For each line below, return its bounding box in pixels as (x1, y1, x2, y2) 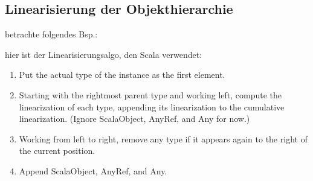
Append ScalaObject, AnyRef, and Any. (19, 164, 167, 177)
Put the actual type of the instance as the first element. (19, 68, 225, 81)
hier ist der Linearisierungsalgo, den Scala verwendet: (5, 48, 202, 60)
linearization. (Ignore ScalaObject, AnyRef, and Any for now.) (19, 112, 250, 125)
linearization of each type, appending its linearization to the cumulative (19, 100, 285, 113)
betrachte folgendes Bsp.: (5, 28, 98, 40)
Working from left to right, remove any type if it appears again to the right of (19, 132, 308, 145)
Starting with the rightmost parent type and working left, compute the (19, 88, 282, 101)
